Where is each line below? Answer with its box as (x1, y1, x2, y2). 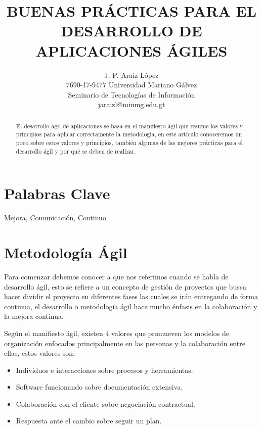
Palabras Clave (4, 183, 110, 204)
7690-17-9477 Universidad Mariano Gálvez (66, 79, 197, 90)
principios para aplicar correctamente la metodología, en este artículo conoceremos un (16, 130, 242, 138)
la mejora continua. (4, 311, 64, 321)
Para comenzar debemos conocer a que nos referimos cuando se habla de (4, 271, 229, 281)
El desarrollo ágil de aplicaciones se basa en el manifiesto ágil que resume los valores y (16, 121, 243, 130)
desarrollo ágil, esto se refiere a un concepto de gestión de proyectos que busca (4, 281, 246, 292)
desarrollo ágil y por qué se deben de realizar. (16, 147, 136, 155)
